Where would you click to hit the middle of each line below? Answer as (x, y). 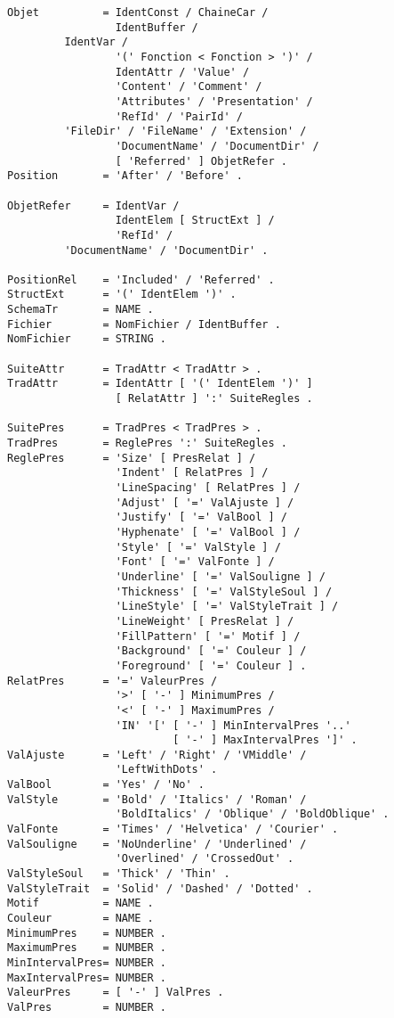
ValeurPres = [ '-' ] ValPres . (116, 993)
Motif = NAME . (80, 903)
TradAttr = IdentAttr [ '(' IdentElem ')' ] (160, 384)
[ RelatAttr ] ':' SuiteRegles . (214, 399)
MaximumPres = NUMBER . (87, 948)
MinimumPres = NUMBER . (87, 933)
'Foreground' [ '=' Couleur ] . (211, 665)
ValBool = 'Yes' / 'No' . (106, 785)
